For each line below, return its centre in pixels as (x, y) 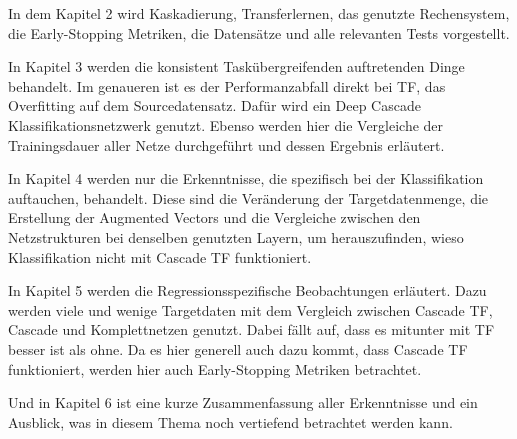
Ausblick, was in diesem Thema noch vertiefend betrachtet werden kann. (230, 421)
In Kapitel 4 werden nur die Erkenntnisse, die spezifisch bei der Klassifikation (246, 178)
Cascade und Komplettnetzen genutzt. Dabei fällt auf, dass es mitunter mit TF (251, 329)
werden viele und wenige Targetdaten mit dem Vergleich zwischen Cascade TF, (250, 309)
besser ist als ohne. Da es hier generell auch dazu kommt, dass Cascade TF (238, 348)
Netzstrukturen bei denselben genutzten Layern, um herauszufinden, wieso (236, 236)
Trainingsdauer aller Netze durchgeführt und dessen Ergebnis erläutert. (226, 144)
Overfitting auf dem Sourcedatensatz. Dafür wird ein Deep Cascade (214, 105)
